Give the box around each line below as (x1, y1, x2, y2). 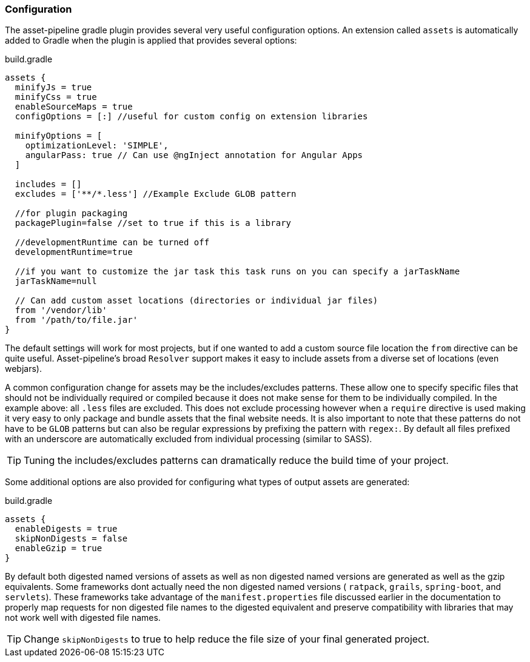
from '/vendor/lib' (15, 305, 107, 316)
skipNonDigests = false (15, 534, 128, 544)
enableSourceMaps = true (15, 102, 133, 112)
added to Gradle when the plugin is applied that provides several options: (5, 35, 297, 46)
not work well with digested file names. (5, 612, 161, 623)
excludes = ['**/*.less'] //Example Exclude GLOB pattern (15, 189, 297, 199)
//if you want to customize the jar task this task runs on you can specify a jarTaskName (15, 266, 460, 277)
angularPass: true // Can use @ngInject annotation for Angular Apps (25, 150, 363, 161)
